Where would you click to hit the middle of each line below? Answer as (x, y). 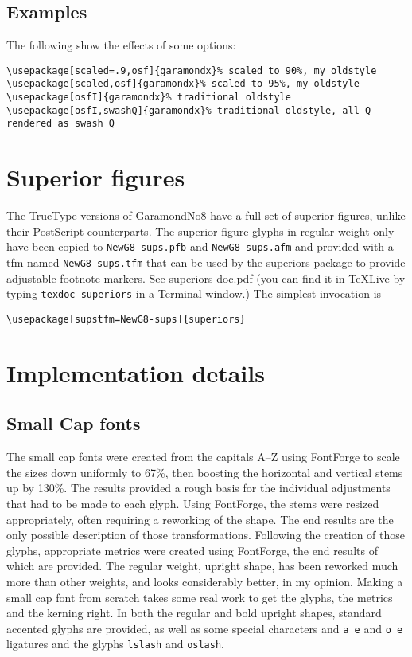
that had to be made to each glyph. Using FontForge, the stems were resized (193, 503)
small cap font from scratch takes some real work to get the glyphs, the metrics (200, 597)
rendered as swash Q (61, 124)
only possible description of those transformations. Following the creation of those (206, 535)
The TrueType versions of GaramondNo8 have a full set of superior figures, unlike (206, 215)
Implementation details (136, 372)
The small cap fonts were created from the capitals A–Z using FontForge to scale (203, 457)
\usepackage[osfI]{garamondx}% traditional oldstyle (149, 98)
